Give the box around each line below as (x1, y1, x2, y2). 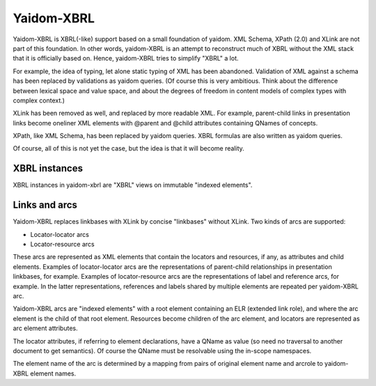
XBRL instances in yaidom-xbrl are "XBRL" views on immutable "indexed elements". (13, 181, 253, 190)
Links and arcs (13, 199, 78, 211)
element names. (30, 369, 77, 378)
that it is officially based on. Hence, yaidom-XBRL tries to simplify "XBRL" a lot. (13, 54, 239, 63)
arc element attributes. (13, 324, 78, 332)
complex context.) (13, 96, 65, 105)
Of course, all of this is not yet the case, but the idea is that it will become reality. (13, 144, 245, 153)
